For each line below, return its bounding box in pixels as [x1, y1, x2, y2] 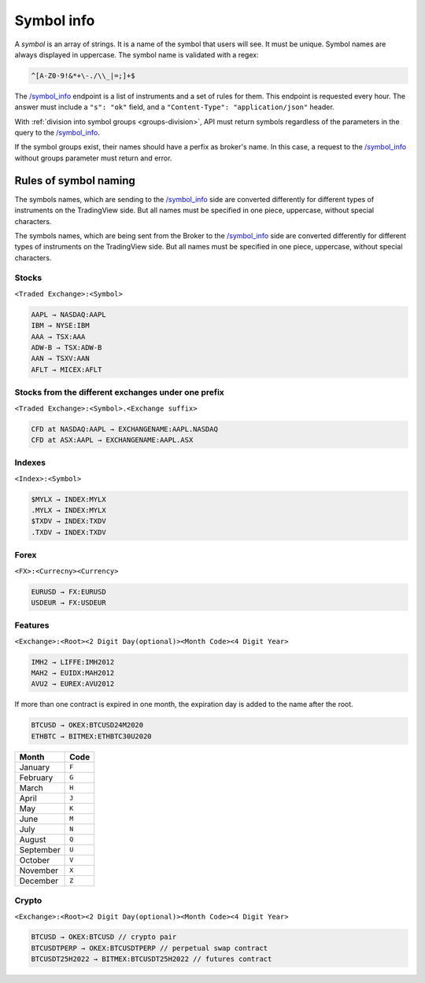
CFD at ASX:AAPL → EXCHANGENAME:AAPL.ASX [31, 435, 194, 444]
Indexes [14, 457, 46, 468]
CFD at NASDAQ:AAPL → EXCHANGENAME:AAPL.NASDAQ [31, 425, 218, 433]
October [19, 854, 50, 865]
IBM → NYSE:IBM [31, 321, 90, 330]
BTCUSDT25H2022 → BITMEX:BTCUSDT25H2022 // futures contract [31, 955, 272, 963]
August [19, 834, 46, 845]
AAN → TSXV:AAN [31, 354, 90, 363]
